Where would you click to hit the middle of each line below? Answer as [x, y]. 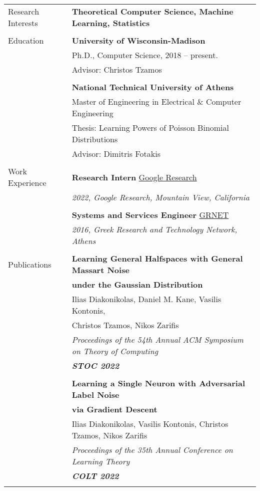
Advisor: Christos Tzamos [117, 69]
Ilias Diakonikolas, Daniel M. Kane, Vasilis [146, 299]
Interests [23, 23]
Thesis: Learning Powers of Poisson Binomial [150, 128]
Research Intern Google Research [134, 177]
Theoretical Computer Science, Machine [152, 11]
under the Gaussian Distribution [137, 284]
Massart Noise [100, 270]
